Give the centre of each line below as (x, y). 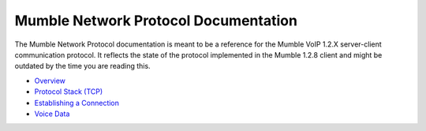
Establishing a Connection (77, 103)
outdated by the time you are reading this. (82, 66)
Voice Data (52, 114)
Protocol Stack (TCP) (69, 92)
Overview (50, 80)
